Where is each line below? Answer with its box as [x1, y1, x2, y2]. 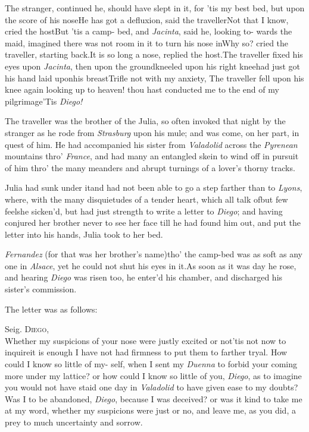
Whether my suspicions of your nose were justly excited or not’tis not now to [5, 334, 286, 346]
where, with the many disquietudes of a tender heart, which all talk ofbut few [5, 193, 288, 205]
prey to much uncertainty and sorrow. [5, 416, 143, 428]
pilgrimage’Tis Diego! [5, 94, 83, 107]
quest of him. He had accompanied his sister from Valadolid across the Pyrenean [5, 138, 298, 150]
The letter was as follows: [5, 302, 98, 315]
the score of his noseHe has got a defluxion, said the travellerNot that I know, [5, 13, 289, 26]
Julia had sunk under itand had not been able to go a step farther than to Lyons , [5, 181, 302, 194]
